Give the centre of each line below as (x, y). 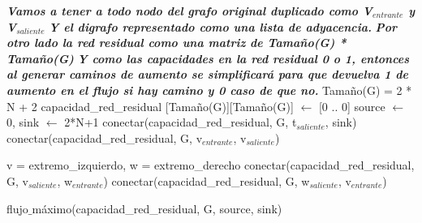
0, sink (23, 122)
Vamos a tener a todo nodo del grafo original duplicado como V (189, 11)
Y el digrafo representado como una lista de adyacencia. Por (223, 26)
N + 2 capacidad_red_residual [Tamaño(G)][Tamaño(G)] (150, 106)
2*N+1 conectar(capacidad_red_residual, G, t (181, 122)
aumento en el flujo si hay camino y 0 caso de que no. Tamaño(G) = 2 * (209, 90)
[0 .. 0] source (352, 106)
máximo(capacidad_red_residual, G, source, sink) (157, 208)
